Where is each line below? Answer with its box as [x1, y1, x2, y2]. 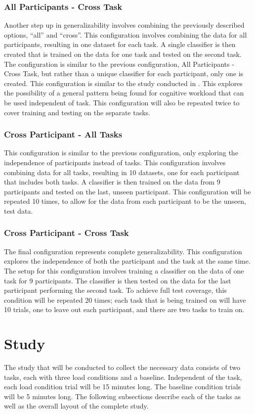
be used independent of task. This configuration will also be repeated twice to [4, 97, 240, 107]
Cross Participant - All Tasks [4, 128, 123, 140]
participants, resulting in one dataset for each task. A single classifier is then [4, 39, 236, 49]
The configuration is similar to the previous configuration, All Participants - [4, 58, 234, 69]
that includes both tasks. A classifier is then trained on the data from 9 [4, 177, 220, 187]
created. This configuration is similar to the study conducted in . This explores [4, 78, 243, 88]
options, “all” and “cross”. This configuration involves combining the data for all [4, 29, 247, 40]
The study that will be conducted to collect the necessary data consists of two [4, 362, 241, 372]
